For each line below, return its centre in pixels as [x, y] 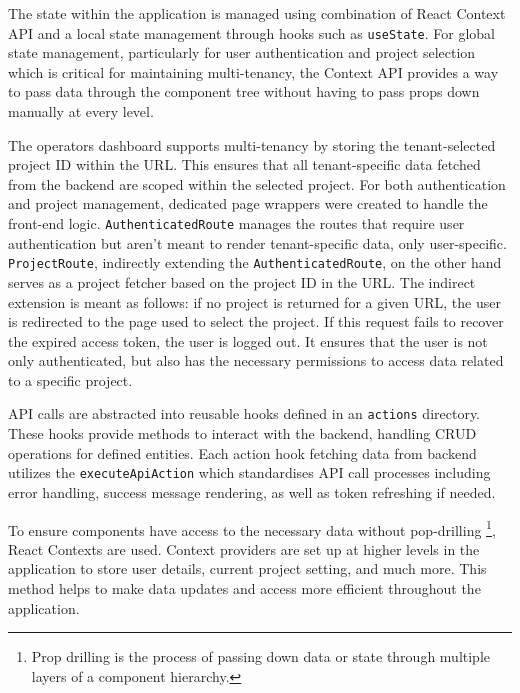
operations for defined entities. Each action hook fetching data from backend [242, 452]
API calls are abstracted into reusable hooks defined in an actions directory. [244, 413]
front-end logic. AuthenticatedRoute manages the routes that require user [236, 223]
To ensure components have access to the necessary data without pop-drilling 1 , [252, 528]
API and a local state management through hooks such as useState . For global [252, 32]
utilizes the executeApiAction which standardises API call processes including [249, 472]
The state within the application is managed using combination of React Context [257, 13]
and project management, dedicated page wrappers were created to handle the [248, 203]
